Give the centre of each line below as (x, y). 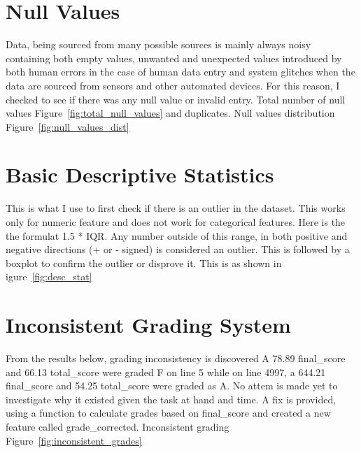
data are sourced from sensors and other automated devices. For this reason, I (173, 85)
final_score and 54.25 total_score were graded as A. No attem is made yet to (172, 386)
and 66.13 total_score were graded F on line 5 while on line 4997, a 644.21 (166, 372)
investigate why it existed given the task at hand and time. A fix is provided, (171, 399)
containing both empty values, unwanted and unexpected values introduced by (174, 58)
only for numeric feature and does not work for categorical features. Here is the (176, 222)
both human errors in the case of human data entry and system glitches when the (180, 72)
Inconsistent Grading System (148, 325)
